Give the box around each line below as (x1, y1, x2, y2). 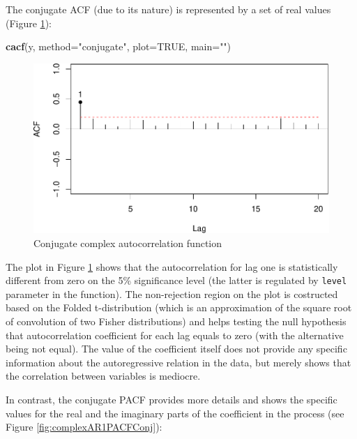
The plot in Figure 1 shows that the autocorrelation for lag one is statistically (6, 259, 338, 274)
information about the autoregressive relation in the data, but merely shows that (6, 355, 351, 369)
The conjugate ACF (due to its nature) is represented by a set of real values (6, 2, 331, 16)
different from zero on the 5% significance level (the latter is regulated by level (6, 273, 347, 288)
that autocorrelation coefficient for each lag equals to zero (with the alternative (6, 327, 344, 342)
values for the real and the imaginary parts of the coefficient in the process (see (6, 405, 344, 420)
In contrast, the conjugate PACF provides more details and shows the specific (6, 392, 337, 406)
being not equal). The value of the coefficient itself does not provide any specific (6, 341, 347, 356)
